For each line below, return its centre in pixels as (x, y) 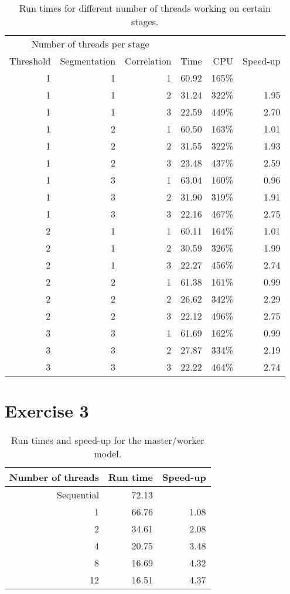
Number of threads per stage (90, 44)
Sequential (78, 495)
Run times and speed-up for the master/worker (108, 440)
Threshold (30, 61)
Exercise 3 (47, 411)
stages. (145, 21)
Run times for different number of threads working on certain (145, 8)
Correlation (148, 61)
